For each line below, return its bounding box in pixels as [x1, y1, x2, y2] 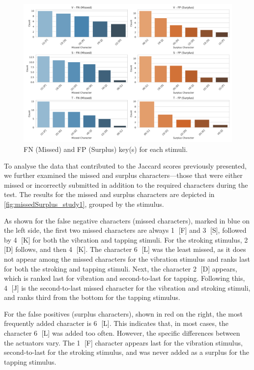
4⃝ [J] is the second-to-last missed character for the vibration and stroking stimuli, [4, 282, 251, 293]
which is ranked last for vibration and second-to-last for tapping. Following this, [4, 273, 245, 283]
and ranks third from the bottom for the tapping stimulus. [4, 292, 180, 302]
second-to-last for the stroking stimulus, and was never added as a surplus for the [4, 347, 250, 357]
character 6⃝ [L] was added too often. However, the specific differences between [4, 328, 240, 338]
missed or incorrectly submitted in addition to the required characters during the [4, 179, 248, 190]
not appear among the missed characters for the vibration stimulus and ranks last [4, 253, 250, 264]
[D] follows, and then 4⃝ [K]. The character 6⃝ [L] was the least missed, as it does [4, 244, 246, 254]
